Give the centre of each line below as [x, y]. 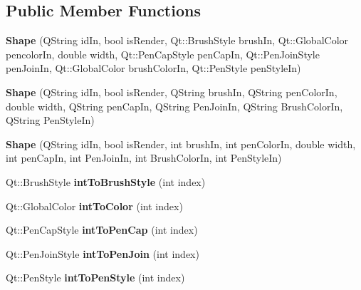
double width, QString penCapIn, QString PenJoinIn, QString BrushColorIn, [174, 106]
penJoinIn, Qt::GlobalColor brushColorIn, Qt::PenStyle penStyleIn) [153, 68]
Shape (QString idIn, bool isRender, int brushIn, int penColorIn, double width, [181, 144]
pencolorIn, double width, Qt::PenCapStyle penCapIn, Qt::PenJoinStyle [163, 54]
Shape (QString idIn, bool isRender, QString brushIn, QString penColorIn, [172, 92]
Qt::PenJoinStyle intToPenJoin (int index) [103, 253]
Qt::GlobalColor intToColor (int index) [94, 206]
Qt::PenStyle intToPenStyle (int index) [95, 278]
